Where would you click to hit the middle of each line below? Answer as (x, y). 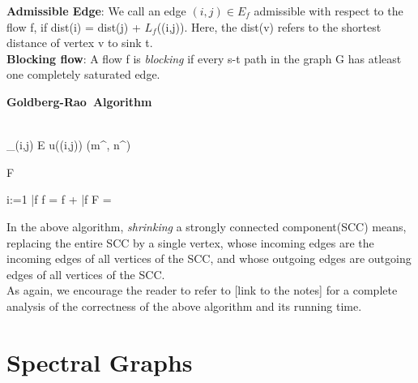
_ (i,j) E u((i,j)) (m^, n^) (69, 145)
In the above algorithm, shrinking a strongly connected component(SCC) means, (207, 226)
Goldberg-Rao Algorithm (79, 101)
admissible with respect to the (328, 11)
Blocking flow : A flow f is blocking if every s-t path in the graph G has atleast (204, 58)
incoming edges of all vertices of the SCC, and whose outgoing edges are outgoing (209, 258)
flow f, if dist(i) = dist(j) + (74, 26)
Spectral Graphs (100, 361)
